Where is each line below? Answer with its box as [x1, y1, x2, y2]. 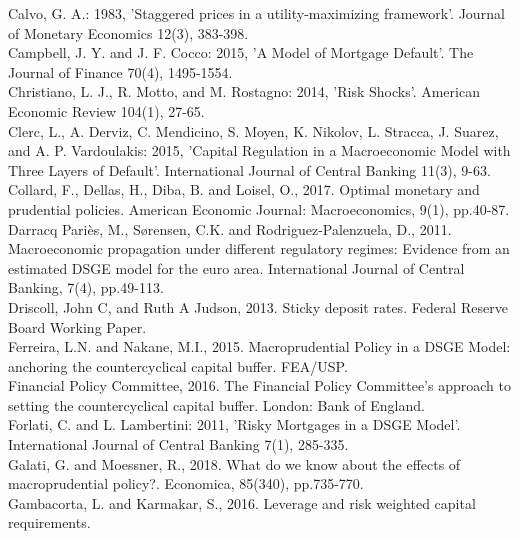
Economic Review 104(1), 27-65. [8, 100, 205, 121]
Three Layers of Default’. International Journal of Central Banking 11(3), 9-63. [8, 159, 491, 180]
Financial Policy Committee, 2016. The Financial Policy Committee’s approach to [8, 375, 511, 396]
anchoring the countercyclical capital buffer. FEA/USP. [8, 355, 348, 376]
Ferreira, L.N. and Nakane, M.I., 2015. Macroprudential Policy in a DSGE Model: [8, 336, 511, 357]
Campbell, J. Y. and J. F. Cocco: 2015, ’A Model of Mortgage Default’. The [8, 42, 474, 63]
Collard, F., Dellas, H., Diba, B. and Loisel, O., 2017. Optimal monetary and [8, 179, 480, 200]
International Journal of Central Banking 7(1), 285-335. [8, 434, 349, 455]
